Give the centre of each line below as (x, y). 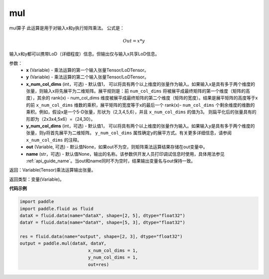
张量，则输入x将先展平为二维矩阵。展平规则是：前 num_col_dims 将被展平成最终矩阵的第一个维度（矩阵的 (136, 91)
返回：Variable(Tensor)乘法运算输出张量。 (53, 170)
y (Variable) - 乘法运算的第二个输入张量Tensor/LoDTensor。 (87, 77)
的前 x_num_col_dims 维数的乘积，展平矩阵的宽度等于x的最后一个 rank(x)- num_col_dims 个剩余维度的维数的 (140, 105)
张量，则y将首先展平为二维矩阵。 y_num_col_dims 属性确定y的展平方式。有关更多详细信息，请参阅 (129, 133)
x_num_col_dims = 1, (113, 250)
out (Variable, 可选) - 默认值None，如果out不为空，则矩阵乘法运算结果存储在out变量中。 (117, 147)
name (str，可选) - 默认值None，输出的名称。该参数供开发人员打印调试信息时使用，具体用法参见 (126, 154)
